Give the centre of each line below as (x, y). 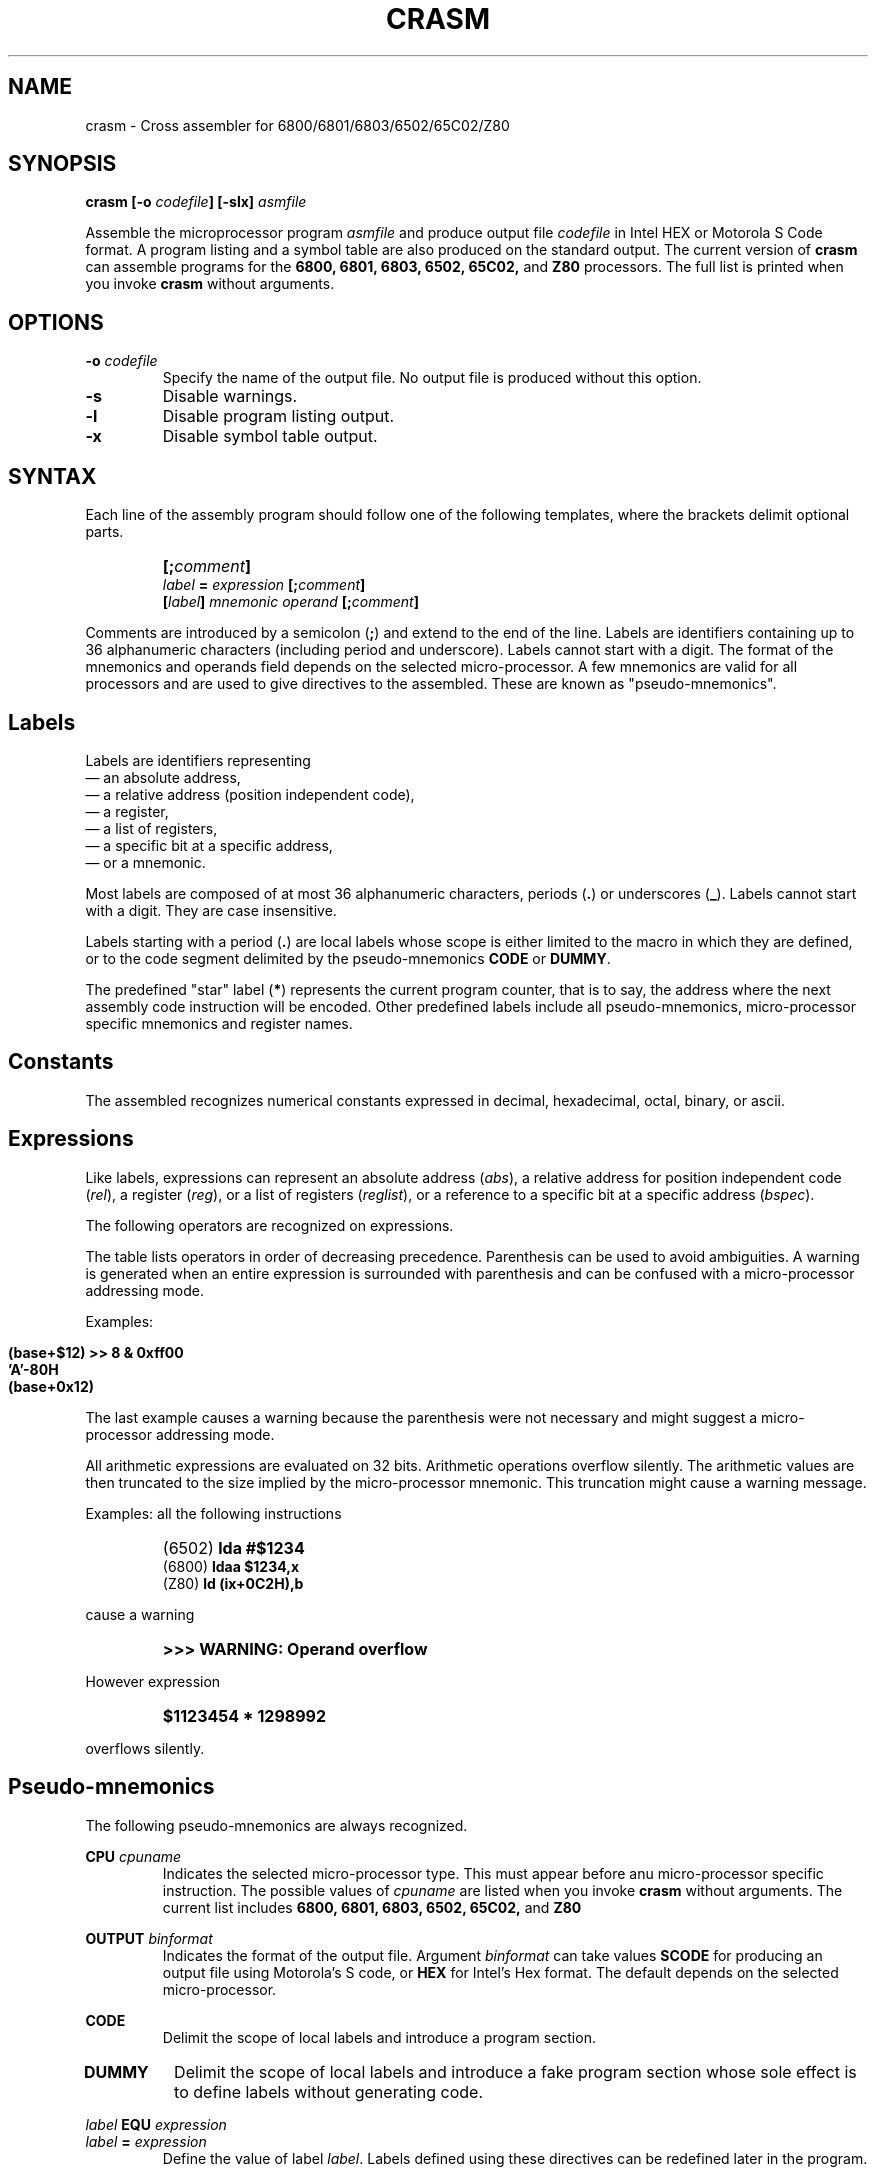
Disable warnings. (230, 396)
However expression (153, 1681)
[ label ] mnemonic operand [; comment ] (290, 602)
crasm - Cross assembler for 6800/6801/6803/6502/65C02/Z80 (297, 125)
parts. (104, 532)
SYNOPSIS (62, 164)
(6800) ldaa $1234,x (231, 1566)
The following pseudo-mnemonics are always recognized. (276, 1825)
